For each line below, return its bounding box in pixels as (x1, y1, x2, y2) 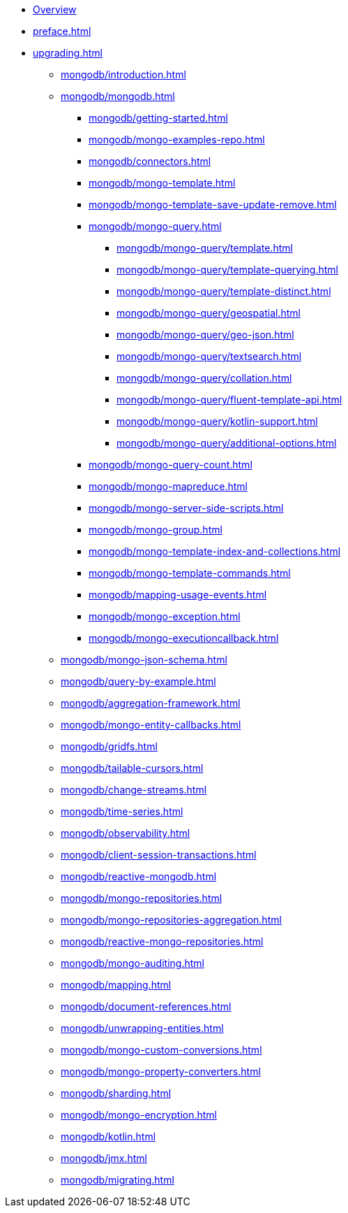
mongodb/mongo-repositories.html (61, 892, 222, 904)
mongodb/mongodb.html (61, 90, 175, 102)
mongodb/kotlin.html (61, 1131, 156, 1142)
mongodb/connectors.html (89, 155, 211, 167)
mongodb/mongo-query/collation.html (116, 372, 292, 384)
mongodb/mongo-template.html (89, 177, 236, 189)
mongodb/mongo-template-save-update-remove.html (89, 199, 337, 210)
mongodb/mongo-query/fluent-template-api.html (116, 394, 342, 405)
